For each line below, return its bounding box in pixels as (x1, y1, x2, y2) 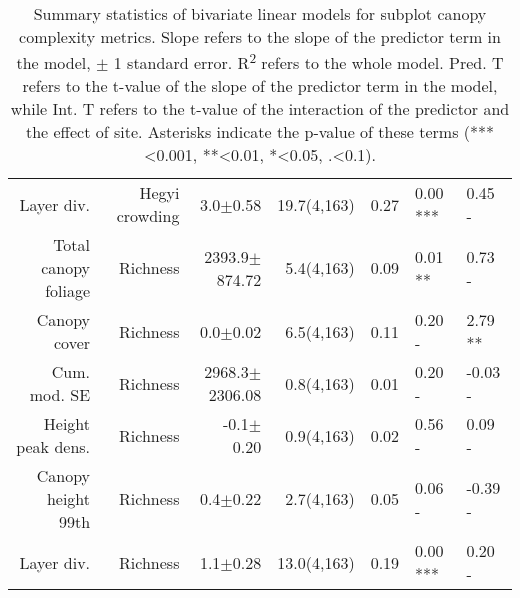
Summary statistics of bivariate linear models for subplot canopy (33, 2, 487, 25)
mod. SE (29, 383, 91, 407)
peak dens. (16, 435, 91, 459)
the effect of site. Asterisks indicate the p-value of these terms (25, 120, 459, 144)
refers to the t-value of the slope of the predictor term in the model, (22, 74, 498, 98)
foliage (45, 279, 91, 303)
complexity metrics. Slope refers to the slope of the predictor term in (19, 25, 501, 48)
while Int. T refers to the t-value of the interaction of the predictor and (10, 97, 510, 121)
